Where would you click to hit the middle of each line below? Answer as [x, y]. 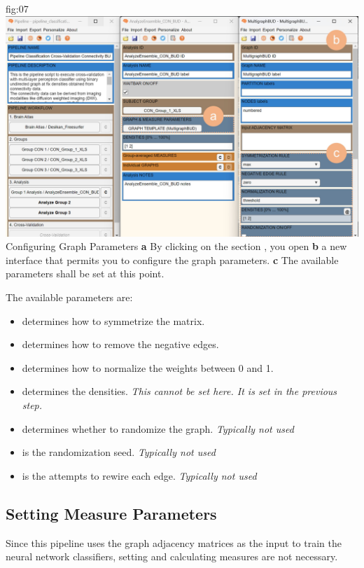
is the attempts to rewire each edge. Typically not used [139, 475]
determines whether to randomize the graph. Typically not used [158, 428]
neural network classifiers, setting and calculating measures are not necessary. [172, 556]
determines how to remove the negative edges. [120, 344]
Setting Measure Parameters [111, 513]
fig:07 [17, 8]
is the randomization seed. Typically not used [119, 452]
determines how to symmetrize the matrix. [113, 320]
